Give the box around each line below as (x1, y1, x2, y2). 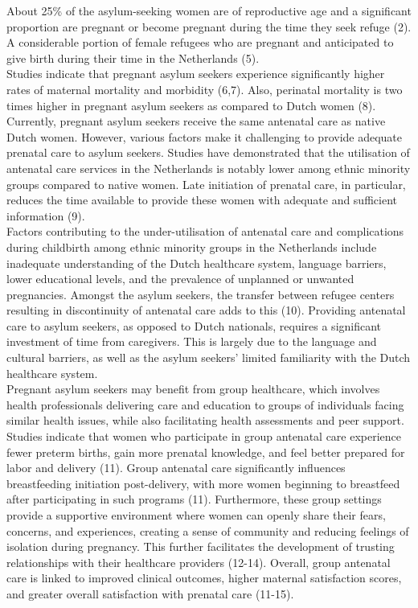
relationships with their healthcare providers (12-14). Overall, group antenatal (6, 553, 391, 570)
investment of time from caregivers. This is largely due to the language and (6, 333, 377, 350)
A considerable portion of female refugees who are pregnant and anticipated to (6, 34, 394, 51)
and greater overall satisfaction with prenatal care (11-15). (6, 585, 294, 602)
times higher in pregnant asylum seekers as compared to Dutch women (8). (6, 97, 376, 113)
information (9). (6, 207, 85, 224)
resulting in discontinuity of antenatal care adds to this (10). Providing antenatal (6, 302, 406, 318)
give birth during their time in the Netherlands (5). (6, 49, 260, 66)
